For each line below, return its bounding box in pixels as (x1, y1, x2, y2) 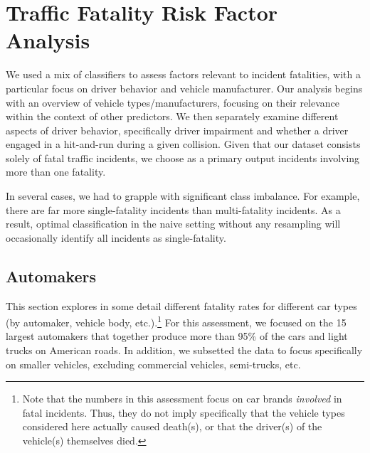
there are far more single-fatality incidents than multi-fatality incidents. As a (6, 202, 341, 217)
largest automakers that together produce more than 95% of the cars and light (6, 329, 348, 343)
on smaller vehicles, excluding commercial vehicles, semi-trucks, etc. (6, 356, 301, 371)
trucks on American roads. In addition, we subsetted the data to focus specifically (6, 343, 363, 358)
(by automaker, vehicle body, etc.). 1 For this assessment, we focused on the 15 (6, 313, 347, 329)
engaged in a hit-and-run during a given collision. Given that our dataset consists (6, 137, 361, 151)
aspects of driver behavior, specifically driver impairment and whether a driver (6, 122, 349, 137)
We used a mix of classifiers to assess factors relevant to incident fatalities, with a (6, 67, 361, 82)
